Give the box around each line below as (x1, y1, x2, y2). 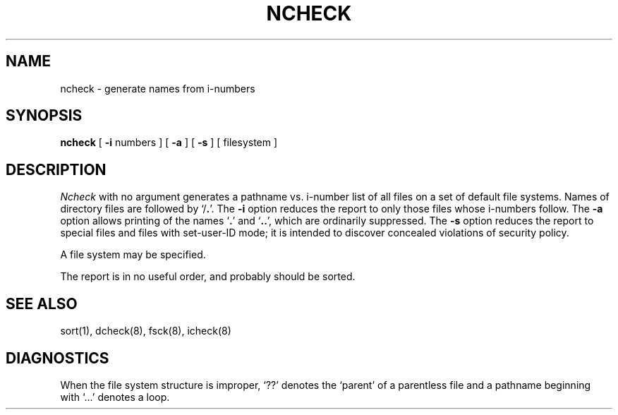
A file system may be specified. (60, 248, 206, 261)
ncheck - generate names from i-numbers (60, 82, 255, 95)
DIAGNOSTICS (6, 349, 109, 367)
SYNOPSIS (6, 107, 83, 125)
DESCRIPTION (6, 160, 107, 179)
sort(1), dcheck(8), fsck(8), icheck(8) (60, 325, 231, 337)
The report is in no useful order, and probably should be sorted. (60, 270, 356, 283)
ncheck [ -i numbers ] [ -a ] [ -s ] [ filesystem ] (60, 136, 278, 149)
